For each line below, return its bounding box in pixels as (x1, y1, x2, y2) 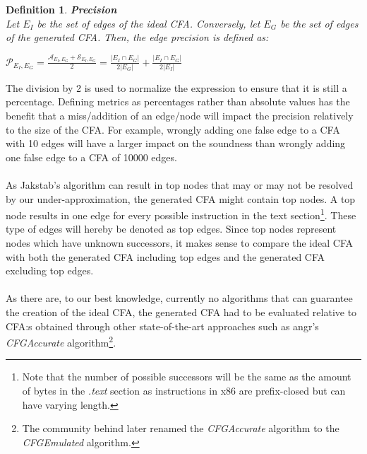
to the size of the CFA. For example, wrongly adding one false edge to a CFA (6, 122, 340, 136)
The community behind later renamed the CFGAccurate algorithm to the (22, 421, 339, 436)
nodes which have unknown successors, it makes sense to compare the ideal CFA (6, 235, 353, 250)
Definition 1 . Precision (6, 2, 117, 16)
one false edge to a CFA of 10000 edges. (6, 149, 177, 164)
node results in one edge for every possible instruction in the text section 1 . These (6, 206, 356, 222)
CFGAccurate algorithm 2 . (6, 333, 116, 349)
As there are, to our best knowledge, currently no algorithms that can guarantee (6, 291, 353, 305)
